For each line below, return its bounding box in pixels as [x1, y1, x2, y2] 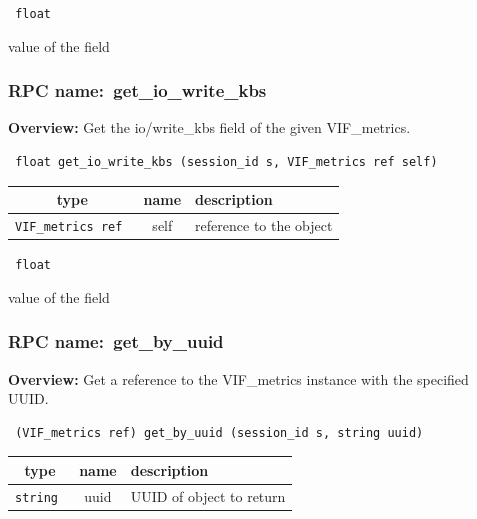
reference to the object [195, 215, 333, 236]
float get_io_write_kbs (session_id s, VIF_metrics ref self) [15, 155, 438, 170]
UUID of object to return [130, 485, 286, 506]
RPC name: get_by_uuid [8, 329, 224, 354]
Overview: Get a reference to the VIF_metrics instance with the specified [8, 368, 469, 389]
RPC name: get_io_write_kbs [8, 78, 267, 103]
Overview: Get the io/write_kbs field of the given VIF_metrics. [8, 117, 411, 138]
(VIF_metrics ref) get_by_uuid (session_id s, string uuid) [15, 425, 424, 440]
